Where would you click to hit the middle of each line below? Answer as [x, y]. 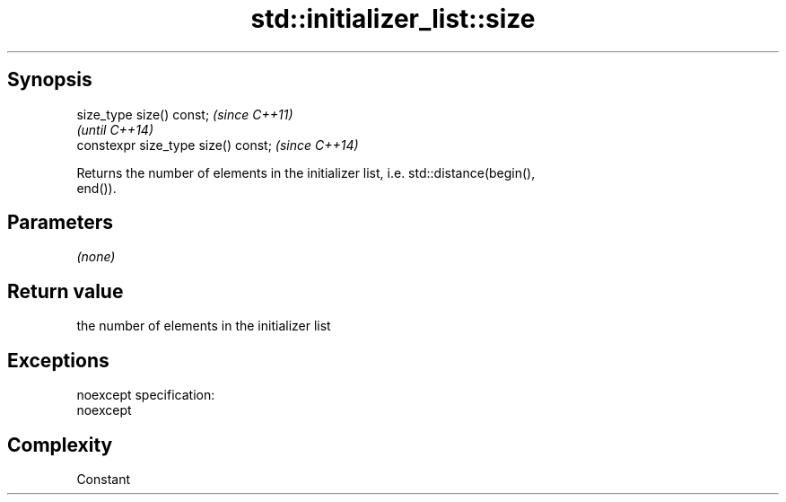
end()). [96, 188]
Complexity [60, 445]
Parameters [60, 223]
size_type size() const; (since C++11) [185, 114]
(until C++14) [115, 129]
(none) [96, 257]
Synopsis [50, 80]
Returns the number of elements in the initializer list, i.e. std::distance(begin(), [306, 172]
